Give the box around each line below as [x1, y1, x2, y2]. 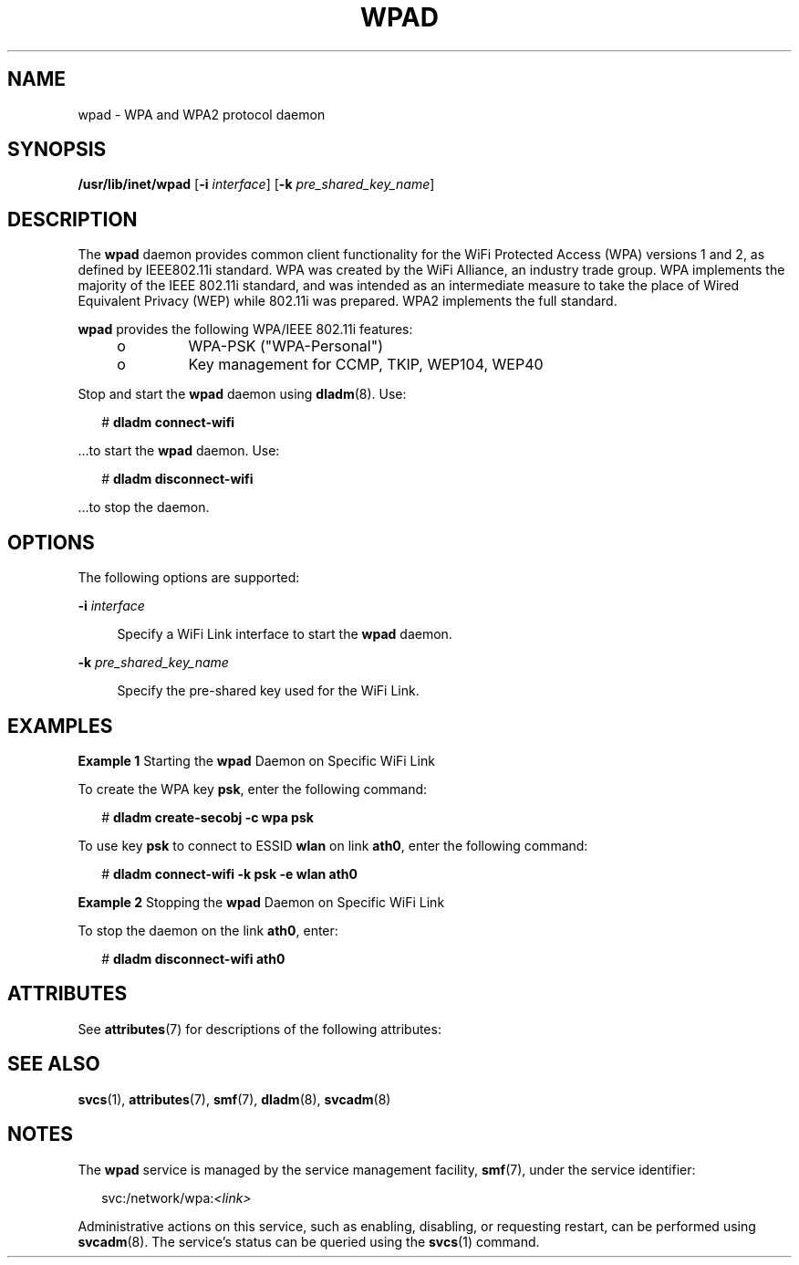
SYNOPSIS [7, 138, 107, 162]
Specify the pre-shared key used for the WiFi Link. [117, 683, 420, 699]
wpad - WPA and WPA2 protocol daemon [78, 106, 326, 122]
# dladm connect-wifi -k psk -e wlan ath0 [101, 865, 358, 882]
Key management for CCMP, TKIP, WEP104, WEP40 [188, 355, 544, 374]
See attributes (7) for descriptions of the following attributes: [78, 1020, 441, 1037]
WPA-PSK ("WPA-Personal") [188, 337, 384, 356]
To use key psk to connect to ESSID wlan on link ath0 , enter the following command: [78, 837, 588, 853]
